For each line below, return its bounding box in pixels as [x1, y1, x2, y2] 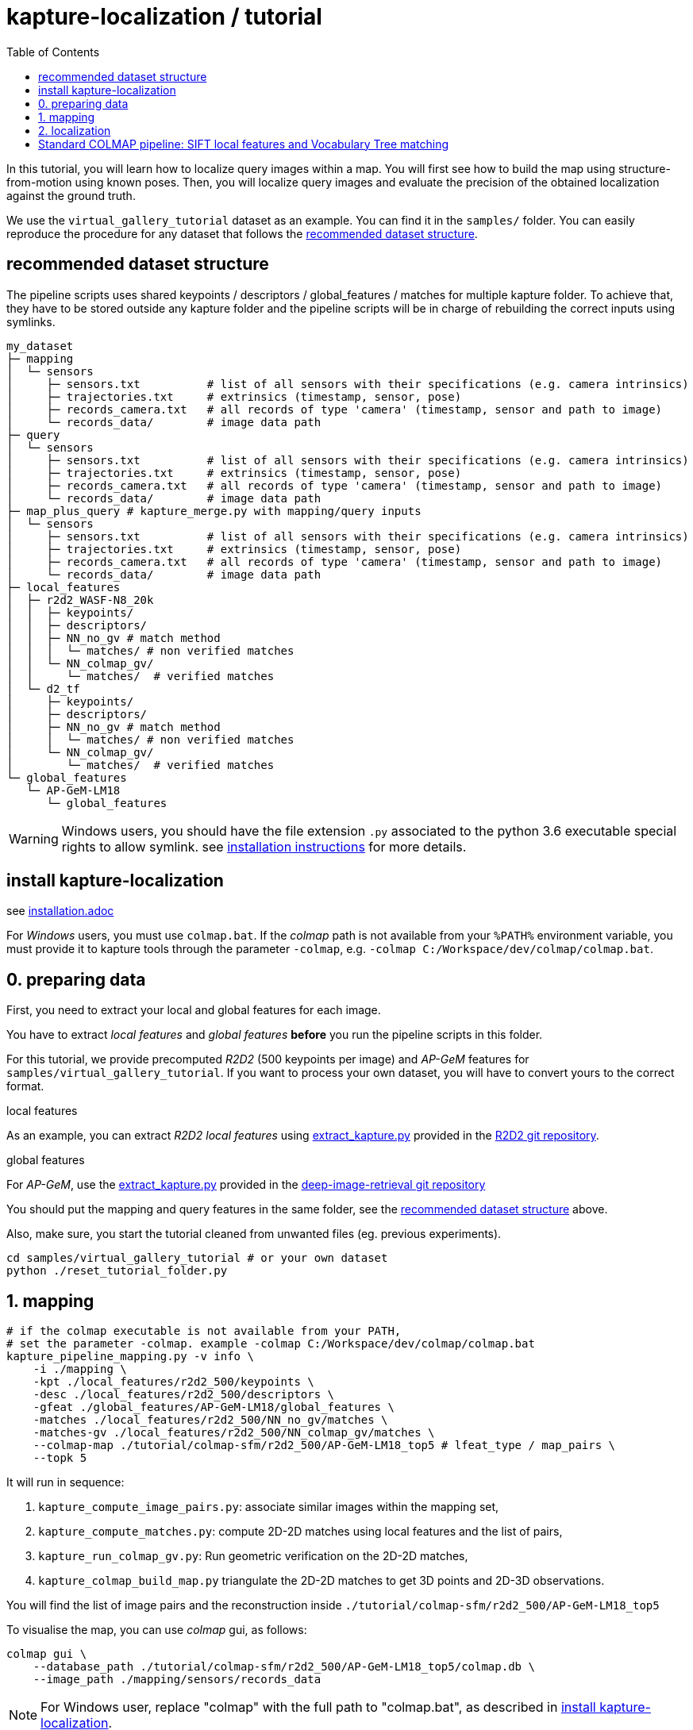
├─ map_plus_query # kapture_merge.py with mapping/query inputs [6, 504, 422, 517]
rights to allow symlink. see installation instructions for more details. [61, 838, 467, 855]
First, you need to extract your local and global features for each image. [6, 1003, 381, 1017]
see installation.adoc [6, 904, 114, 918]
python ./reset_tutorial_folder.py [6, 1264, 228, 1278]
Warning [9, 830, 59, 847]
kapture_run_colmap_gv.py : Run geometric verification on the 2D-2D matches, [38, 1549, 468, 1563]
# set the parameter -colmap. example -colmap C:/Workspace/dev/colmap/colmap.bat [6, 1337, 535, 1351]
